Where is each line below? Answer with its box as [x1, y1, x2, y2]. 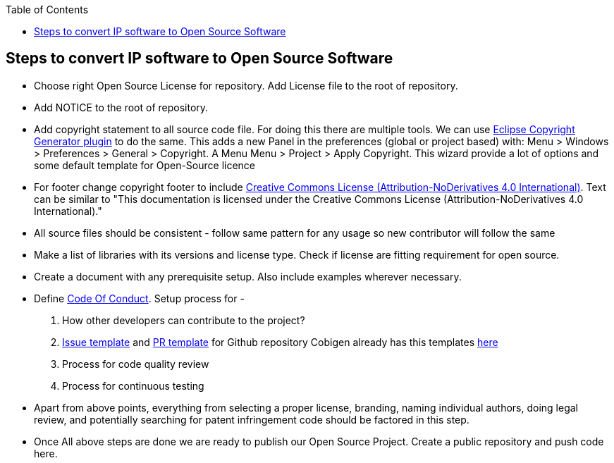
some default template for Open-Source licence [34, 159, 256, 171]
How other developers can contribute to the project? [62, 314, 305, 326]
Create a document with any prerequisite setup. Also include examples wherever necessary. [34, 270, 462, 283]
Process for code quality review [62, 357, 209, 370]
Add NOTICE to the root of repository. [34, 101, 209, 113]
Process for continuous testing [62, 379, 204, 392]
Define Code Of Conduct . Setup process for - [34, 292, 245, 304]
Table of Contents [6, 4, 89, 16]
